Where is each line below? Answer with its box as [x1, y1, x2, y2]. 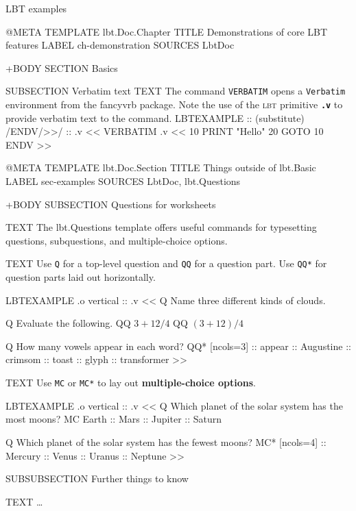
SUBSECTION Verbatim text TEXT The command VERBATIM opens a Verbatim [5, 84, 346, 98]
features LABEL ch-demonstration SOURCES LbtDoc [5, 38, 235, 52]
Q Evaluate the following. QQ [5, 316, 131, 330]
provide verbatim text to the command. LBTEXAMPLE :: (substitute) [5, 110, 305, 125]
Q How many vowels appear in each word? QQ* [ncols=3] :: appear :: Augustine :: [5, 338, 351, 353]
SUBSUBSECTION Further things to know [5, 471, 189, 486]
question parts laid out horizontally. [5, 270, 156, 284]
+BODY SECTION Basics [5, 60, 118, 75]
